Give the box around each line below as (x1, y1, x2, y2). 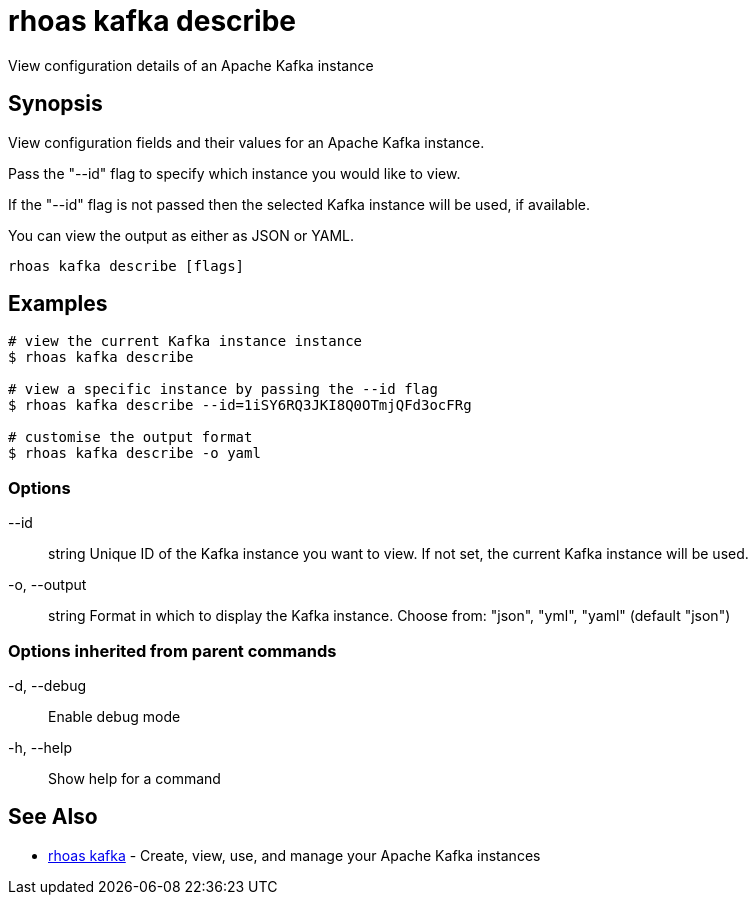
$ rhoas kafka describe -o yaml (8, 445, 261, 462)
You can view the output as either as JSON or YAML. (8, 226, 355, 244)
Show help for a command (48, 769, 221, 787)
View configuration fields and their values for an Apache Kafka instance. (8, 133, 485, 151)
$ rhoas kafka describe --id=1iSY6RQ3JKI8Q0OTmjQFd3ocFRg (8, 397, 472, 414)
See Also (8, 804, 98, 830)
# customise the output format (8, 429, 253, 446)
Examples (8, 291, 108, 317)
